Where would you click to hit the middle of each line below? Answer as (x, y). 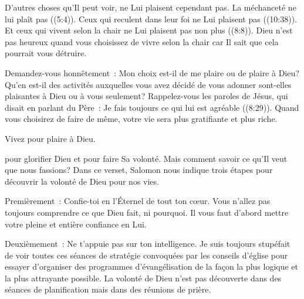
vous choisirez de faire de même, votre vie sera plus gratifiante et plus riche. (141, 119)
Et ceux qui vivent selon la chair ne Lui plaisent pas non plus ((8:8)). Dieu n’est (149, 30)
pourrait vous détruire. (46, 53)
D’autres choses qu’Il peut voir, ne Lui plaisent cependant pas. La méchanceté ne (151, 7)
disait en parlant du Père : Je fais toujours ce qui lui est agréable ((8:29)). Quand (152, 107)
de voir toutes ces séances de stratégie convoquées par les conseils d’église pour (146, 255)
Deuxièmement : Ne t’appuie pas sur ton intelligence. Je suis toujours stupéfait (148, 244)
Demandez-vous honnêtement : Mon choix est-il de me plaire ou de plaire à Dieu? (152, 72)
